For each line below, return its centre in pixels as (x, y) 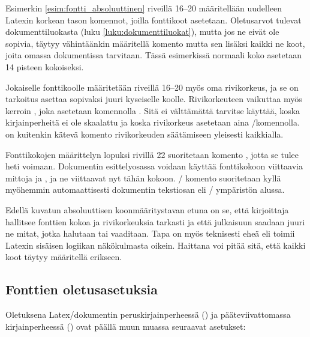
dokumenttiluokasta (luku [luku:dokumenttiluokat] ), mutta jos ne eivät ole (142, 32)
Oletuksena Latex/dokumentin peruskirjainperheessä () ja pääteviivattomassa (148, 314)
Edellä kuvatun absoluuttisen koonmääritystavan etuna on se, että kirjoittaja (147, 209)
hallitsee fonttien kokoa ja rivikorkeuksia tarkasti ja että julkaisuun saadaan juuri (155, 221)
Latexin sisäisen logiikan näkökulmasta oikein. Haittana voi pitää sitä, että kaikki (156, 245)
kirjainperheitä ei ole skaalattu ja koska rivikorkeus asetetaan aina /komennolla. (153, 122)
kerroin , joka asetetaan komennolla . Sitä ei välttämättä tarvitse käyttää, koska (153, 110)
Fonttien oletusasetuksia (82, 289)
